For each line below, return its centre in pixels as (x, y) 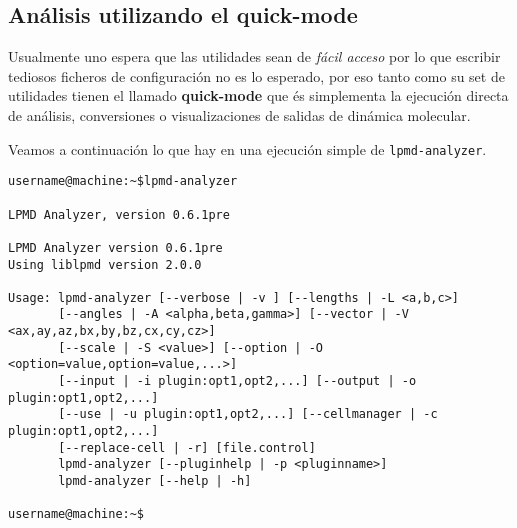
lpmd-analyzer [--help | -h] (155, 481)
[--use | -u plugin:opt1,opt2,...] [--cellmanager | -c (248, 414)
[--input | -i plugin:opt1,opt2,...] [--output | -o (237, 381)
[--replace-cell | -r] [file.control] (187, 447)
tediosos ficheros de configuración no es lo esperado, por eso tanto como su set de (256, 75)
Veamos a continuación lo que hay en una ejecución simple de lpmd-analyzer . (247, 148)
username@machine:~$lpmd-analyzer (123, 181)
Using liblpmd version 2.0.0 (105, 264)
